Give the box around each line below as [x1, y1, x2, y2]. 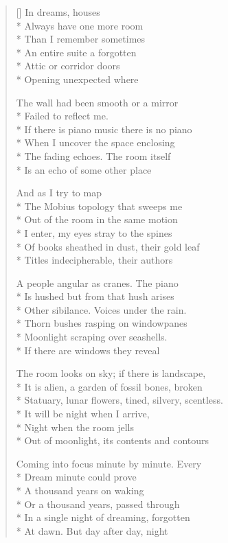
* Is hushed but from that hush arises [16, 289, 174, 303]
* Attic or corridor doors [16, 58, 120, 73]
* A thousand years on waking [16, 483, 144, 497]
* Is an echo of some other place [16, 162, 152, 176]
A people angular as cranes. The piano [16, 275, 179, 290]
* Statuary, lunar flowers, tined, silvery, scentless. [16, 393, 223, 407]
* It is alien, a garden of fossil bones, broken [16, 379, 203, 393]
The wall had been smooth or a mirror [16, 95, 179, 109]
